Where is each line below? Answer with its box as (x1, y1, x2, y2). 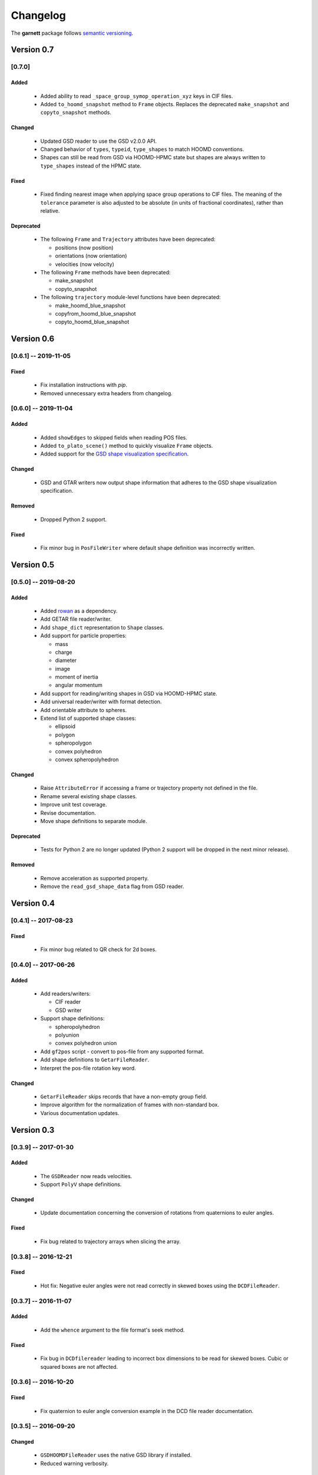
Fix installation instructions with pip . (40, 381, 128, 389)
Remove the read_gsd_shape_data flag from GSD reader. (40, 883, 184, 890)
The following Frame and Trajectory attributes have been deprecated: (40, 236, 216, 243)
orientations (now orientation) (55, 253, 127, 260)
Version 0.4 (11, 898, 55, 908)
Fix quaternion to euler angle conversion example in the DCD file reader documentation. (40, 1407, 254, 1414)
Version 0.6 (11, 334, 55, 344)
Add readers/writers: (40, 990, 91, 997)
